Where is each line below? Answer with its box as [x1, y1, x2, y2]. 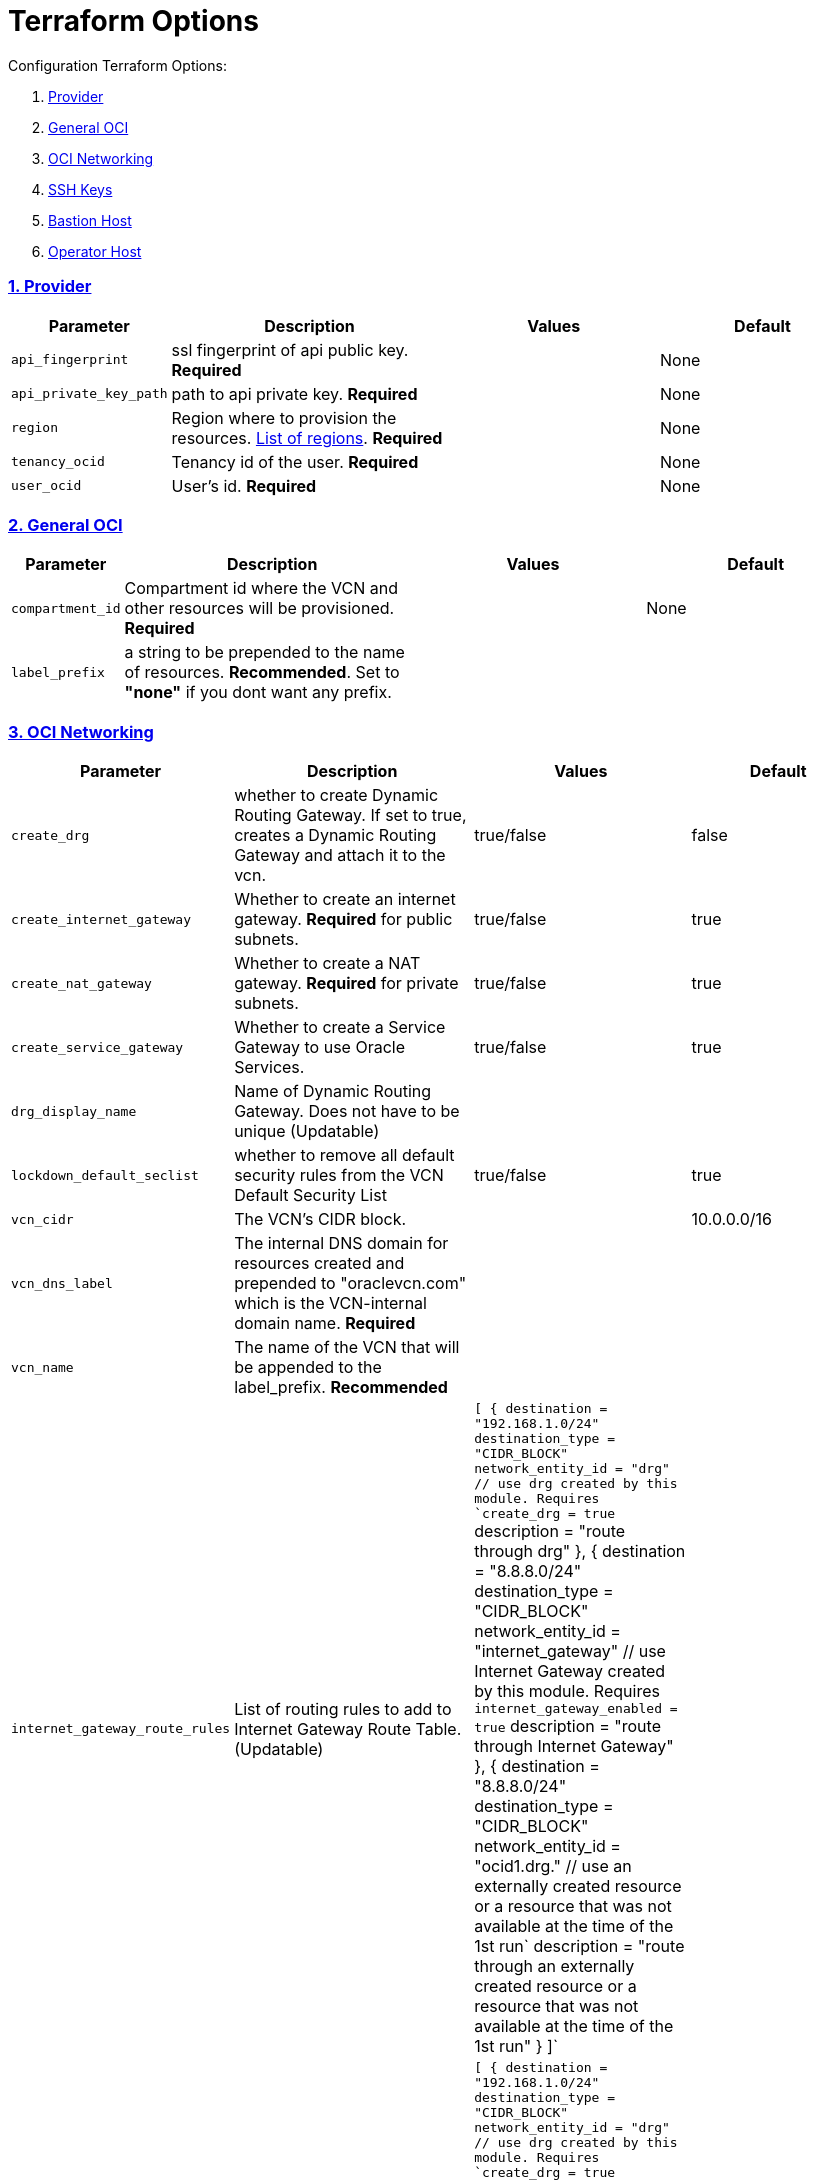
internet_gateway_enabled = [474, 1701, 678, 1716]
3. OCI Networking [8, 721, 154, 742]
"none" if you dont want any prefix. [124, 682, 392, 703]
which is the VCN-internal [234, 1293, 427, 1313]
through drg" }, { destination [474, 1541, 686, 1561]
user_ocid [11, 478, 82, 493]
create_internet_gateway [11, 911, 192, 927]
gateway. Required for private [234, 973, 459, 993]
